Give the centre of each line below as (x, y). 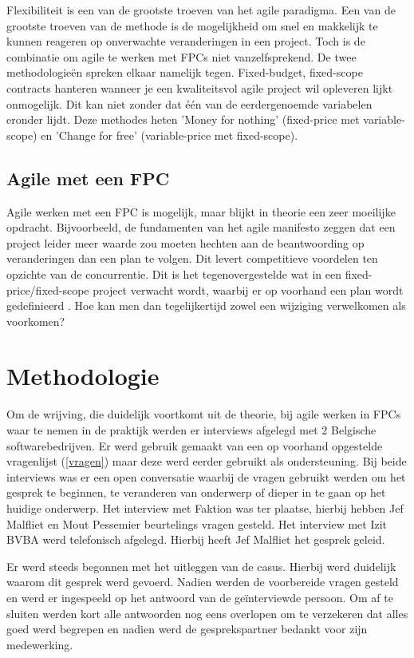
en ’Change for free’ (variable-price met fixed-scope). (170, 135)
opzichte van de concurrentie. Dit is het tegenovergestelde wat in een (174, 274)
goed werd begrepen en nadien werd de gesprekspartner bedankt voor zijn (187, 629)
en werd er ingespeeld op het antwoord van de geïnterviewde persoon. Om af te (200, 597)
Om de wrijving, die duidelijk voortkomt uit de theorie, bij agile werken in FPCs (204, 414)
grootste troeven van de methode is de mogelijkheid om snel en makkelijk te (192, 25)
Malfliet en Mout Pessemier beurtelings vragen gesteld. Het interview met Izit (197, 523)
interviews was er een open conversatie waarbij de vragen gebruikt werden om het (206, 476)
